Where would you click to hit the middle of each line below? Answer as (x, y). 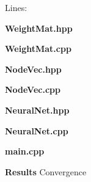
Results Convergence (46, 171)
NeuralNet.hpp (37, 110)
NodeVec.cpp (33, 89)
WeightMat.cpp (38, 49)
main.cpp (25, 151)
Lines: (16, 7)
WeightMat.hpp (39, 28)
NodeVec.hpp (33, 69)
